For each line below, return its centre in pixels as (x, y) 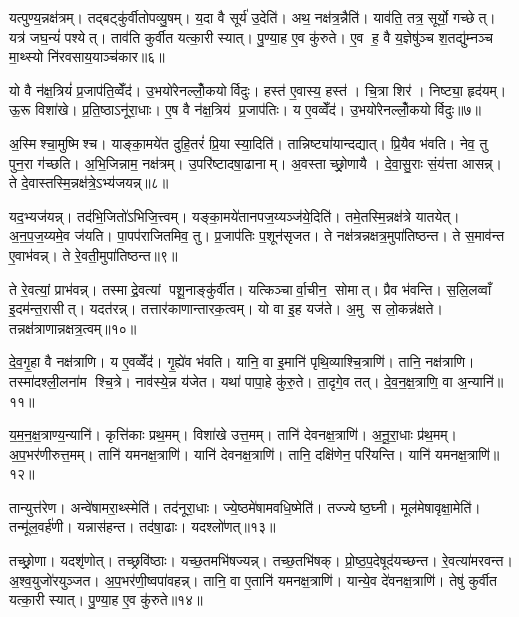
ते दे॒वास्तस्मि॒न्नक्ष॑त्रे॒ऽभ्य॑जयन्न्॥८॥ (89, 182)
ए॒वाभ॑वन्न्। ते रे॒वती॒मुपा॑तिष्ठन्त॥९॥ (93, 254)
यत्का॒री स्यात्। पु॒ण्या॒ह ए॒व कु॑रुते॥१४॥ (106, 599)
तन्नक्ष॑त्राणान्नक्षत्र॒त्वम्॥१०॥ (73, 327)
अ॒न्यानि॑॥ (480, 380)
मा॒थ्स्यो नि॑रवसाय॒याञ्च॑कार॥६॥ (87, 56)
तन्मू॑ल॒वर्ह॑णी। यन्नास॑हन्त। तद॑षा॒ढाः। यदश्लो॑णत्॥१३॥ (142, 526)
